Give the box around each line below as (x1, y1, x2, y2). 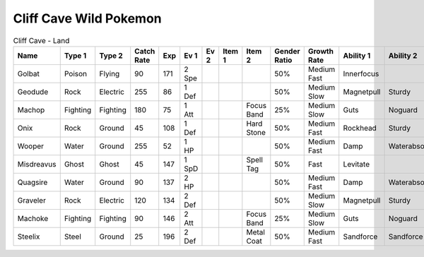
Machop (17, 104, 45, 114)
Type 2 (99, 50, 123, 60)
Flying (99, 68, 120, 78)
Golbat (17, 68, 40, 78)
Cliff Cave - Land (13, 35, 70, 45)
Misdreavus (17, 159, 57, 169)
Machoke (17, 213, 49, 223)
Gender (274, 46, 300, 56)
